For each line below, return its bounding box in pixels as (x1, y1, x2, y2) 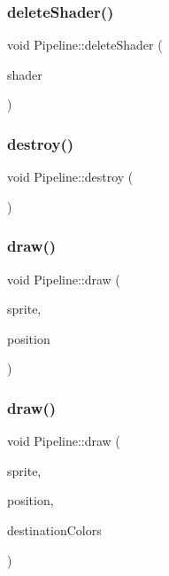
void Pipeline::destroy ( (7, 167, 134, 186)
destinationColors (7, 521, 102, 539)
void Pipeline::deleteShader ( (7, 35, 163, 54)
